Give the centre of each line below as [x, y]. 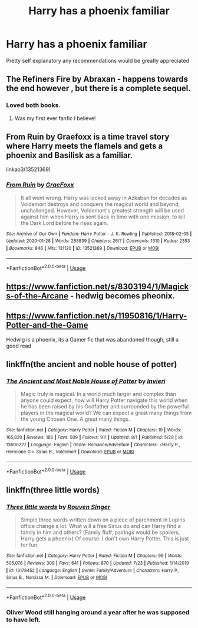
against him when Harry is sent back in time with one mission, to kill [103, 217]
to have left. [24, 620]
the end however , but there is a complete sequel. [99, 88]
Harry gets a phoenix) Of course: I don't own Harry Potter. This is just [105, 539]
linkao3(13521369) [29, 169]
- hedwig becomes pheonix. [123, 296]
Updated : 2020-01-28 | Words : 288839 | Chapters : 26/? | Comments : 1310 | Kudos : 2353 [98, 241]
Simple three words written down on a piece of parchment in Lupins [103, 520]
